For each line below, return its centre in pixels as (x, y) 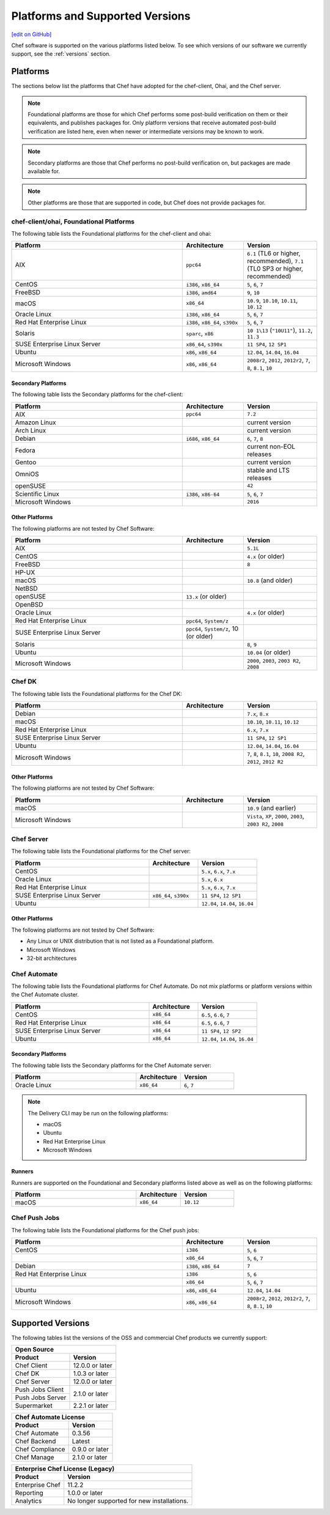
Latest (81, 1441)
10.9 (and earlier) (271, 808)
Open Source (35, 1349)
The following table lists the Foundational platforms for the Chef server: (101, 851)
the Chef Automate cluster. (45, 995)
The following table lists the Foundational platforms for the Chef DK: (97, 694)
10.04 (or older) (269, 653)
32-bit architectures (52, 958)
